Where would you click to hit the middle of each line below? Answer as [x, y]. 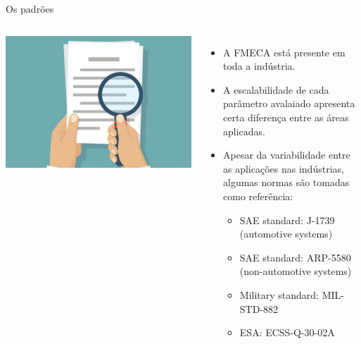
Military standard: [279, 294]
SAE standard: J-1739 [287, 220]
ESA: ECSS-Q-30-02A [287, 332]
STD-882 [259, 308]
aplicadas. [244, 131]
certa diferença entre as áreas [286, 117]
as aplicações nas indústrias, [284, 168]
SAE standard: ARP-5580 [295, 257]
